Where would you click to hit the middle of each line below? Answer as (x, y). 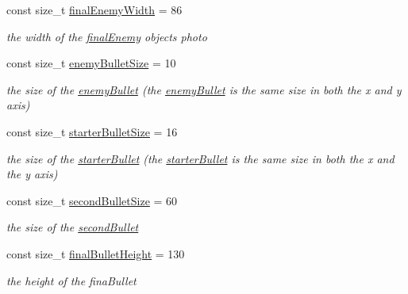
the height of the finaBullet (71, 280)
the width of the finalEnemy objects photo (107, 36)
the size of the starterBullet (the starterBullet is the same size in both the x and (200, 158)
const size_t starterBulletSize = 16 (92, 131)
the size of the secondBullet (73, 227)
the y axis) (32, 174)
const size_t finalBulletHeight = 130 (96, 253)
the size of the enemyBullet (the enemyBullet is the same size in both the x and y (204, 89)
